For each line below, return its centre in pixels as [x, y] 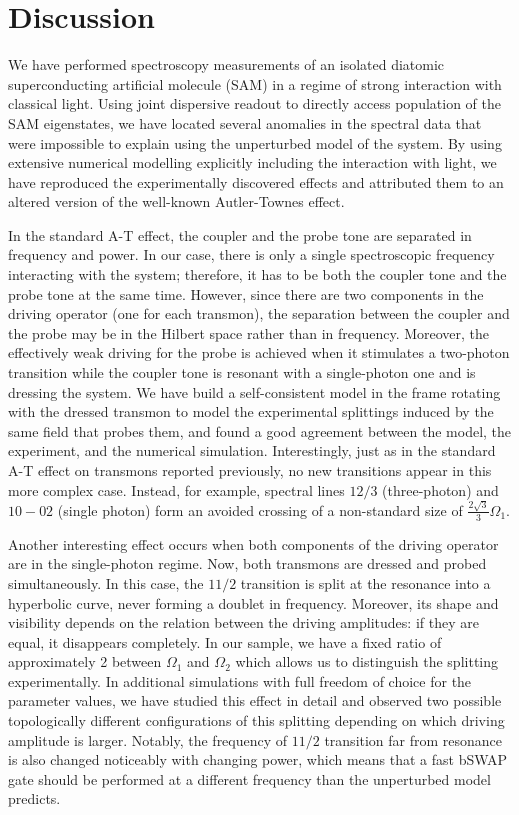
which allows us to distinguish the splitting [367, 661]
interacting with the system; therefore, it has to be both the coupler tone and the [257, 274]
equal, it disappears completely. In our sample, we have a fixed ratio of [225, 641]
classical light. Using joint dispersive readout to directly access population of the [254, 103]
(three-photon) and [440, 489]
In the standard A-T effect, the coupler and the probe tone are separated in [240, 234]
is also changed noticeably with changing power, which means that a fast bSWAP [258, 759]
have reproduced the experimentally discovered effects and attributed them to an [256, 181]
